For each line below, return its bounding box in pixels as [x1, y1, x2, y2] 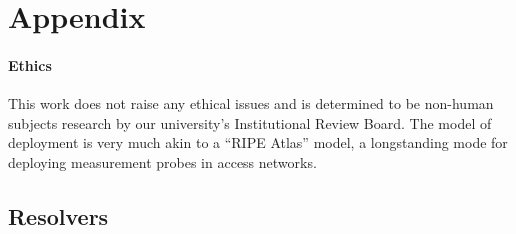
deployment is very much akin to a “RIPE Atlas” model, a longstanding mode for [8, 132, 508, 153]
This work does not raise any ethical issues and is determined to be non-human [8, 93, 494, 114]
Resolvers [8, 200, 109, 231]
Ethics [8, 54, 52, 75]
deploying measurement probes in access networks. [8, 151, 317, 172]
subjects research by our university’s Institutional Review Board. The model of [8, 112, 492, 133]
